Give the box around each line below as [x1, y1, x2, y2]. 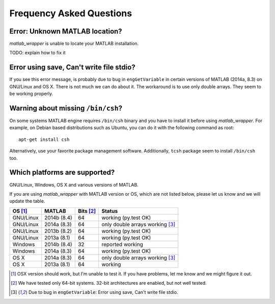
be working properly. [9, 90, 53, 97]
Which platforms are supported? [9, 168, 115, 177]
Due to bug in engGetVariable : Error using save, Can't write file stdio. [28, 289, 178, 295]
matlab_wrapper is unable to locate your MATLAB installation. [9, 41, 139, 47]
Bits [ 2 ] [78, 207, 96, 215]
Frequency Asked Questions [9, 8, 132, 19]
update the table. [9, 198, 45, 204]
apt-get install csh [18, 136, 70, 142]
